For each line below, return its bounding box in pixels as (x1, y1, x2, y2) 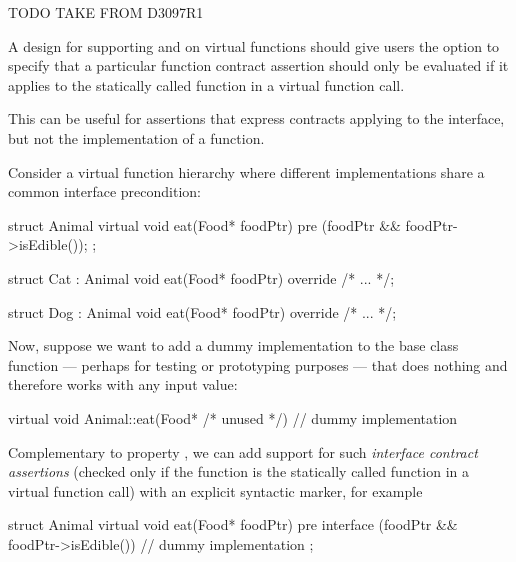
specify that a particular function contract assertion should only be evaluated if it (8, 55, 509, 76)
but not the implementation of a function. (8, 127, 265, 148)
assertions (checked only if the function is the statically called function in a (8, 461, 469, 482)
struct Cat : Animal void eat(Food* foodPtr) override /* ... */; (8, 267, 395, 288)
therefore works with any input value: (8, 374, 238, 395)
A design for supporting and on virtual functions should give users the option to (8, 35, 500, 56)
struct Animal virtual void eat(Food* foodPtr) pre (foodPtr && (8, 214, 401, 235)
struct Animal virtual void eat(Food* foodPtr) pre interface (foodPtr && (8, 514, 458, 535)
